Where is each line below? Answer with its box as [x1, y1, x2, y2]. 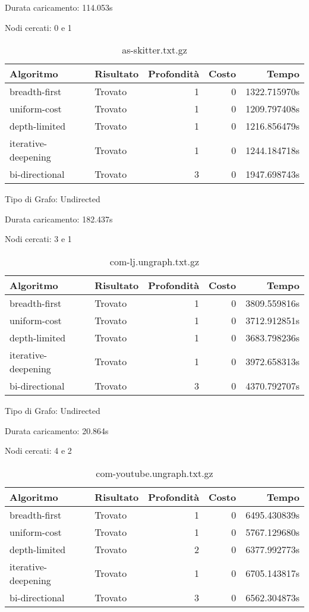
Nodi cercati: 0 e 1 [5, 21, 72, 33]
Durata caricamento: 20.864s [5, 424, 109, 437]
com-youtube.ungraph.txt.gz [96, 466, 213, 480]
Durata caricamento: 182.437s [5, 212, 113, 225]
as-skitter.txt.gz [122, 43, 187, 57]
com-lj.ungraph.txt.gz [109, 254, 200, 268]
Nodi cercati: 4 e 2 [5, 444, 72, 457]
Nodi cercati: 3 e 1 [5, 233, 72, 245]
